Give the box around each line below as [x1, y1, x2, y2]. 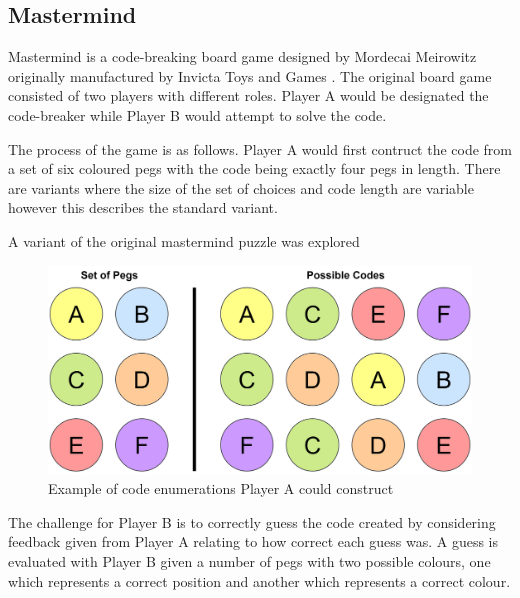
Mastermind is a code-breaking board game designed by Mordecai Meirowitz [8, 46, 477, 67]
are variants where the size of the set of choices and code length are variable [8, 177, 474, 198]
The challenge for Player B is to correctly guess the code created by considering [8, 511, 496, 532]
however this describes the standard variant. [8, 197, 278, 218]
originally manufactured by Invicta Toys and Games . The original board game [8, 65, 492, 86]
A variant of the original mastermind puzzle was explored [8, 230, 360, 251]
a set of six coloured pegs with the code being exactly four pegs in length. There [8, 158, 501, 179]
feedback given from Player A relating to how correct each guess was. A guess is [8, 531, 498, 552]
